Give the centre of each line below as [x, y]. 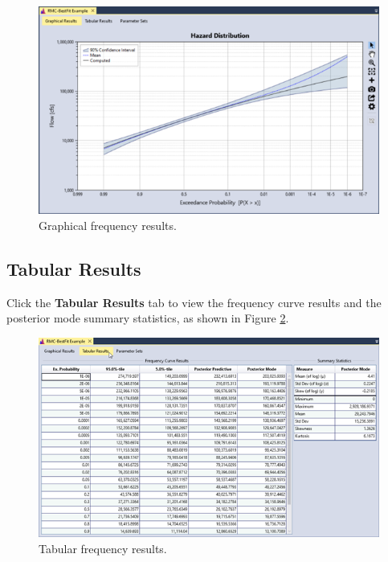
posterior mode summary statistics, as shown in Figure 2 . [148, 318]
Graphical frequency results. [108, 225]
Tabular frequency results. [103, 548]
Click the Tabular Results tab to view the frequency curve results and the [194, 302]
